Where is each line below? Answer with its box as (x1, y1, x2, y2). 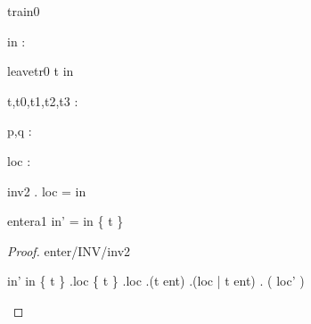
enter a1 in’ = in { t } (7, 212, 124, 230)
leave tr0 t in (7, 62, 74, 80)
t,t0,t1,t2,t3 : (7, 91, 78, 110)
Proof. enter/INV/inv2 (7, 241, 131, 260)
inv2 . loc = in (7, 181, 86, 200)
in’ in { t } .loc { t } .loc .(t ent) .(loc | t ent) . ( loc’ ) (7, 271, 305, 290)
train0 (7, 2, 40, 20)
